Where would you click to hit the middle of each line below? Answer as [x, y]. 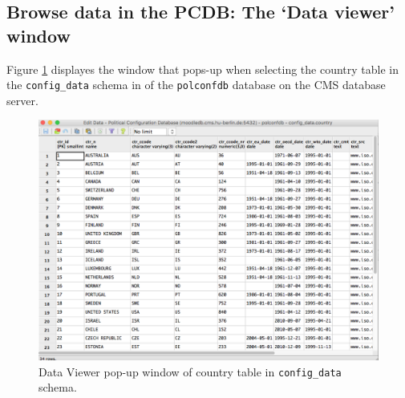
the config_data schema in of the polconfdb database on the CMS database [196, 85]
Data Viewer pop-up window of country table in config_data [190, 371]
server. [22, 100]
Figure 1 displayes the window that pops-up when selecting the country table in [203, 69]
